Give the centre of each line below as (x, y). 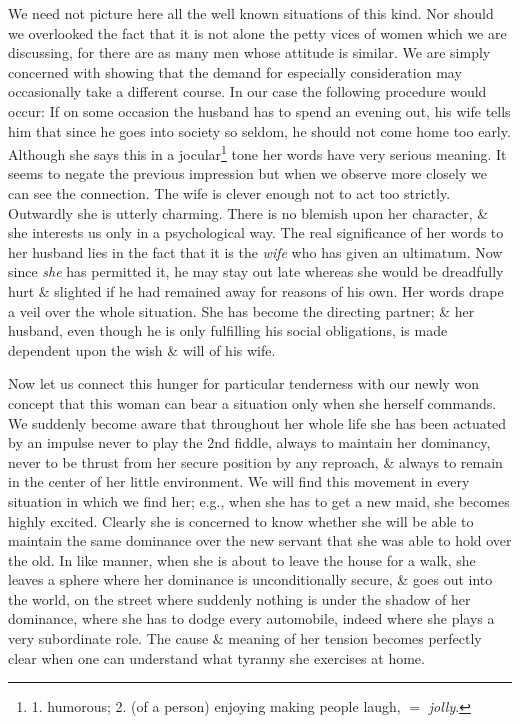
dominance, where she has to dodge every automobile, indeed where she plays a (251, 618)
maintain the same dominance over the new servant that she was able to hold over (260, 540)
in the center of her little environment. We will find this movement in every (239, 481)
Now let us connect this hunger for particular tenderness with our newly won (244, 383)
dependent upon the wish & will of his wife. (142, 349)
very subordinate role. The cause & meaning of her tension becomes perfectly (245, 638)
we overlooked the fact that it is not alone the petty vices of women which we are (257, 32)
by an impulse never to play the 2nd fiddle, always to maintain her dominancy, (249, 442)
